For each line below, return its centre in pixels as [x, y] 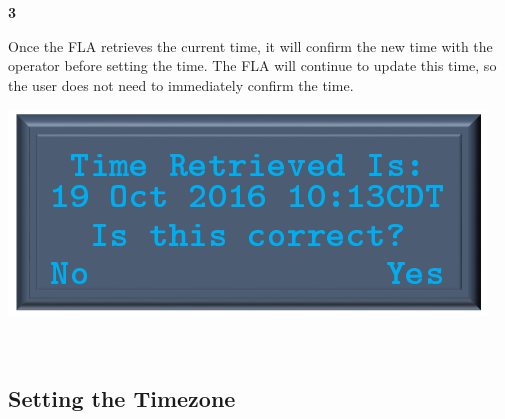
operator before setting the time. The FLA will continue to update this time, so [252, 65]
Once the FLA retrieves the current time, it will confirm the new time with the [250, 45]
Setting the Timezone [122, 397]
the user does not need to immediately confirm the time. [181, 84]
